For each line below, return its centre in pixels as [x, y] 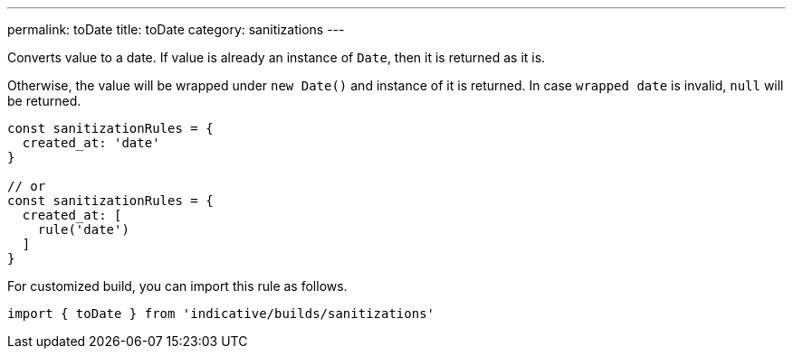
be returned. [44, 101]
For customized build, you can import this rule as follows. [177, 286]
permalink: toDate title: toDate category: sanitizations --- [176, 29]
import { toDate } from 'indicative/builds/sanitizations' [221, 314]
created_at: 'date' [91, 143]
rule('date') [83, 230]
